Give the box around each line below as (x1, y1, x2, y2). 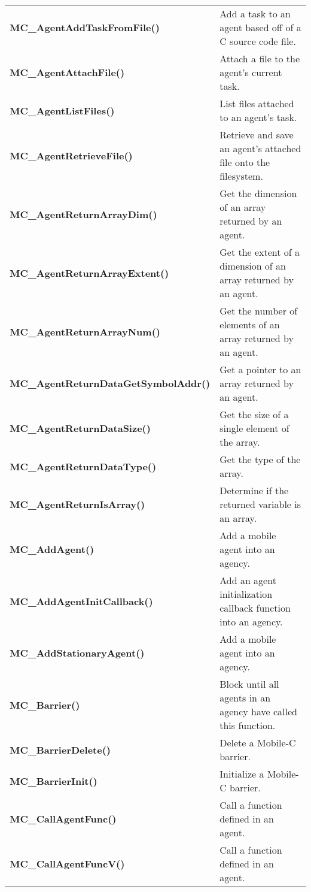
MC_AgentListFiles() (10, 103, 115, 117)
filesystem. (219, 169, 263, 183)
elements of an (219, 318, 280, 331)
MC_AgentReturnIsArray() (10, 497, 145, 511)
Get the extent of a (219, 245, 300, 259)
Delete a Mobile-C (219, 736, 296, 749)
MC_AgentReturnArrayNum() (10, 324, 160, 338)
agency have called (219, 704, 297, 718)
